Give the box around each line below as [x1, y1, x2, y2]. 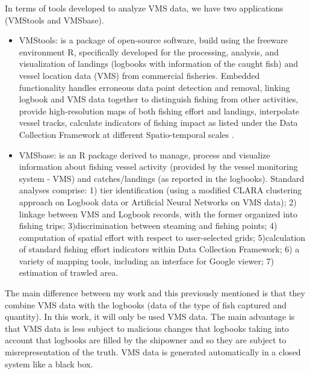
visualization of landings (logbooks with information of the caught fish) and [19, 57, 298, 70]
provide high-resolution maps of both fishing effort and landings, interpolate [19, 104, 300, 117]
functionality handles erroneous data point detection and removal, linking [19, 81, 290, 93]
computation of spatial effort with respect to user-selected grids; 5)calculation [19, 231, 306, 243]
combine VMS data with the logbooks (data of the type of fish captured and [5, 298, 287, 311]
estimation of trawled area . [19, 266, 119, 279]
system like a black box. [5, 357, 93, 370]
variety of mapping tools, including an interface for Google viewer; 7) [19, 254, 274, 267]
